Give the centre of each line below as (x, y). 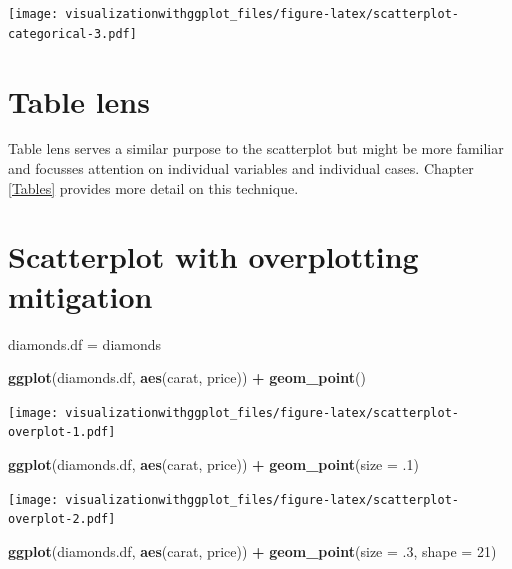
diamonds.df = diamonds (85, 343)
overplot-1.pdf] (62, 432)
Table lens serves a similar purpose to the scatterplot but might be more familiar (256, 148)
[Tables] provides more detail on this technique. (153, 187)
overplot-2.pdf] (62, 519)
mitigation (80, 295)
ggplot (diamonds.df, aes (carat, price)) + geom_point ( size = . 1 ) (213, 464)
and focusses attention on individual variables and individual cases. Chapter (241, 168)
